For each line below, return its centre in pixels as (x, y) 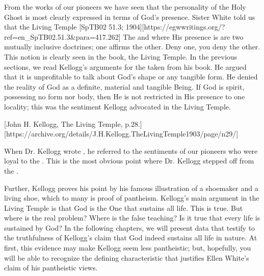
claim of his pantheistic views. (51, 268)
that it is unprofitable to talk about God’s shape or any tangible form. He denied (131, 77)
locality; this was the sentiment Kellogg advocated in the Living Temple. (117, 106)
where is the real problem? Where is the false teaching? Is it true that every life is (132, 218)
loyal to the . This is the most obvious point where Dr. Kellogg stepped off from (129, 161)
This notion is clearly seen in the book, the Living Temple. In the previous (121, 56)
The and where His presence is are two (183, 36)
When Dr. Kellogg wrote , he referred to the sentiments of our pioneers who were (131, 150)
